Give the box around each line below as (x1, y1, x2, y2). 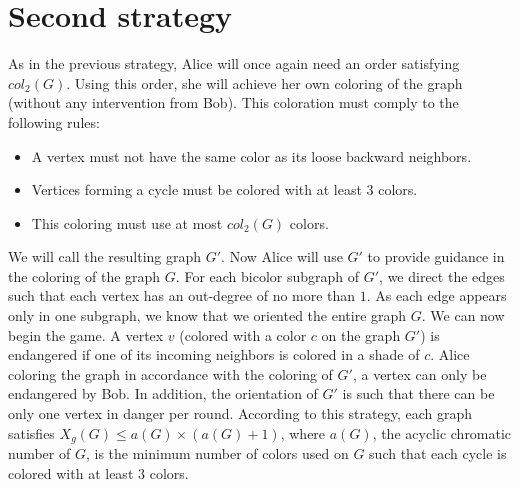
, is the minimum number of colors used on (85, 443, 349, 464)
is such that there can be (342, 383, 495, 404)
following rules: (8, 111, 100, 132)
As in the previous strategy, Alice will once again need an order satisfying (8, 53, 460, 74)
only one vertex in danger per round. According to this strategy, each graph (8, 403, 473, 424)
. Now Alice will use (221, 246, 343, 267)
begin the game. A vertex (8, 324, 164, 345)
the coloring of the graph (8, 265, 161, 286)
